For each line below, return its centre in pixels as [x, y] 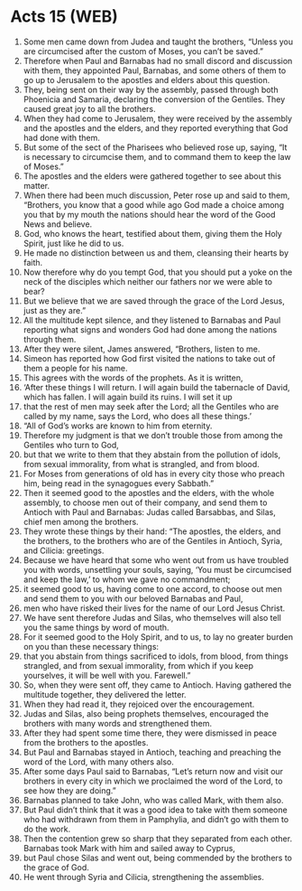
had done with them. [61, 137]
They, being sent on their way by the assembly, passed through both [151, 89]
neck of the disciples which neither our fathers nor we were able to [148, 281]
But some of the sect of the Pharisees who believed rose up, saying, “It [155, 147]
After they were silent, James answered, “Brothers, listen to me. [142, 349]
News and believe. [58, 224]
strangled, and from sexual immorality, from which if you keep [138, 665]
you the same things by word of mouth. [96, 627]
